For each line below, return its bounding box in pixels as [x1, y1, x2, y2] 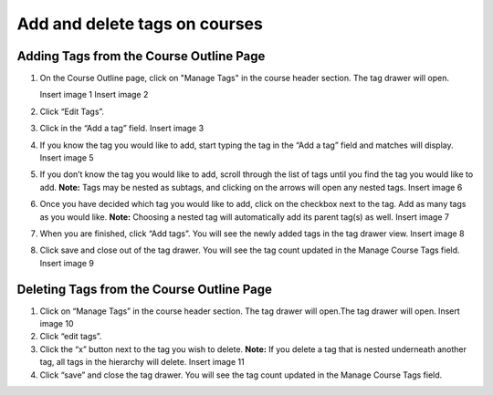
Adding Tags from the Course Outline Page [16, 48, 266, 64]
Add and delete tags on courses [16, 14, 264, 34]
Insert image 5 [39, 152, 95, 163]
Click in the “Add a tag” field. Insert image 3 [39, 123, 205, 134]
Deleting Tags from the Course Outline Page [16, 281, 273, 296]
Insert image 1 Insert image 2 [39, 89, 149, 100]
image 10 [39, 318, 74, 329]
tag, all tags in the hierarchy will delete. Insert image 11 [39, 357, 246, 368]
